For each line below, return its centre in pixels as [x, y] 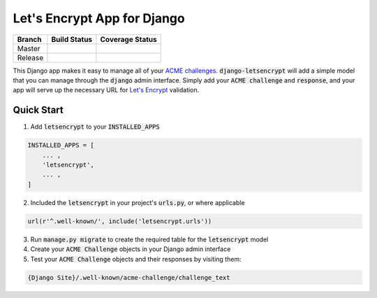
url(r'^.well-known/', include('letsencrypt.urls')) [120, 221]
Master [29, 48]
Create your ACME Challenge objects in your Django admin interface [131, 249]
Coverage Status [128, 39]
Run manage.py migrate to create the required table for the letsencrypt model [149, 239]
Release [30, 57]
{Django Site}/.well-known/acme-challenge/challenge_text [129, 277]
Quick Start [38, 110]
